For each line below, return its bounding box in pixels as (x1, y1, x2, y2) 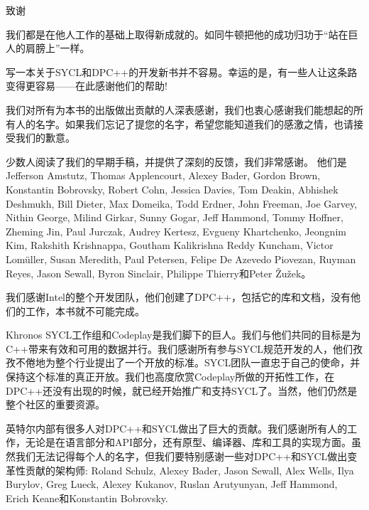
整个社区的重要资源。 (6, 397, 105, 412)
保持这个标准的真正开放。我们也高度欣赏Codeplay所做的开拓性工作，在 (6, 369, 335, 384)
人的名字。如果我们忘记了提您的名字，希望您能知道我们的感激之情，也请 (15, 116, 353, 131)
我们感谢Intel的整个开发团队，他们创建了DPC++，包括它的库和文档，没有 (6, 289, 351, 304)
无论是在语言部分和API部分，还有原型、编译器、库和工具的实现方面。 (25, 435, 352, 450)
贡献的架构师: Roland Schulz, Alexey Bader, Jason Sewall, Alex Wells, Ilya (25, 462, 354, 477)
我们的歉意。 (15, 130, 75, 145)
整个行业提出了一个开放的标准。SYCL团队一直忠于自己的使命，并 (55, 355, 360, 370)
